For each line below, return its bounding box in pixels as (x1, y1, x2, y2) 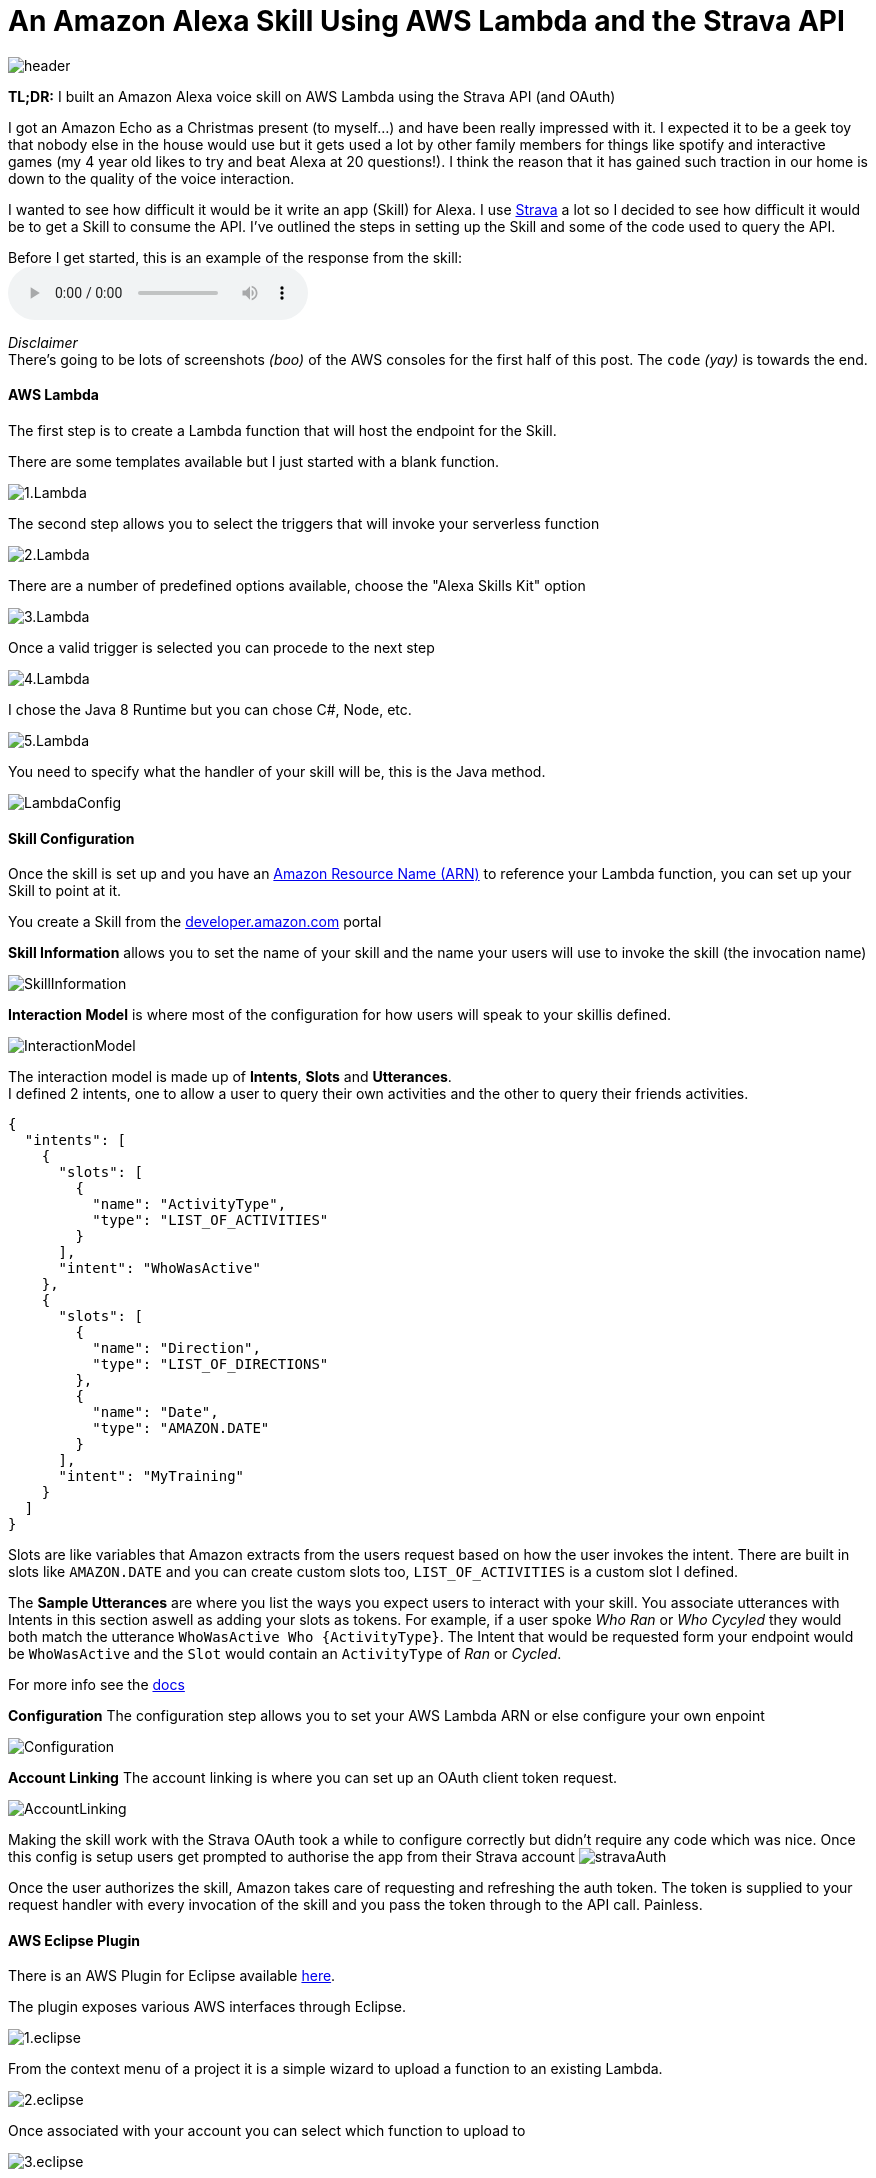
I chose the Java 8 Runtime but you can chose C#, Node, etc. (8, 700, 412, 718)
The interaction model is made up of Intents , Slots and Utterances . (8, 1068, 452, 1086)
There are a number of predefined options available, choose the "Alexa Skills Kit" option (8, 576, 586, 594)
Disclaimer (8, 333, 78, 351)
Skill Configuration (8, 829, 135, 847)
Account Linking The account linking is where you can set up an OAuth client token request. (8, 1769, 618, 1787)
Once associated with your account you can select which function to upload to (8, 2122, 526, 2140)
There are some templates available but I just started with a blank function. (8, 452, 500, 470)
